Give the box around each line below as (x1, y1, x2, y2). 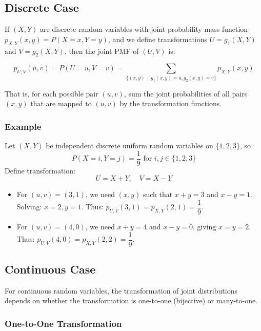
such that (143, 189, 173, 200)
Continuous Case (5, 261, 96, 277)
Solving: (16, 201, 42, 212)
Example (5, 120, 42, 132)
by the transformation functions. (119, 98, 222, 109)
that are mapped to (30, 98, 92, 109)
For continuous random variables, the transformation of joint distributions (5, 285, 237, 296)
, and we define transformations (108, 33, 208, 44)
